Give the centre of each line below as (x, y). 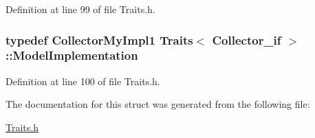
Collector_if (247, 39)
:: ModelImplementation (72, 55)
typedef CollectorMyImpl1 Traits (99, 39)
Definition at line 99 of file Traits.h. (80, 9)
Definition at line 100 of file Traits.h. (83, 81)
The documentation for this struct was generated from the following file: (158, 104)
